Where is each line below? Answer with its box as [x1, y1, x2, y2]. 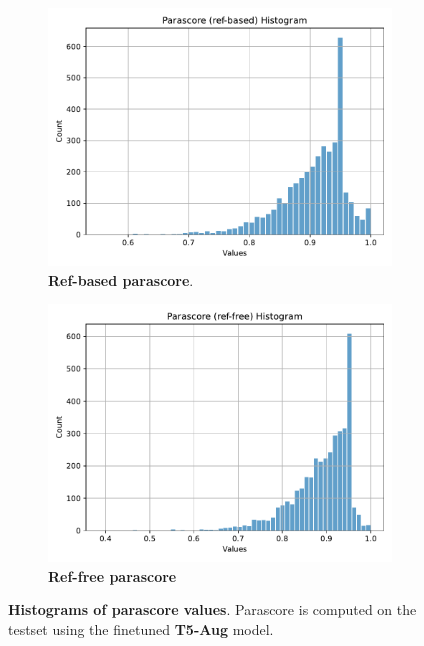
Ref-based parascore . [48, 269, 194, 290]
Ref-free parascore [48, 565, 177, 586]
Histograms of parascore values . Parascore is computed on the [8, 599, 417, 620]
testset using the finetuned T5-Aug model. [8, 618, 274, 639]
